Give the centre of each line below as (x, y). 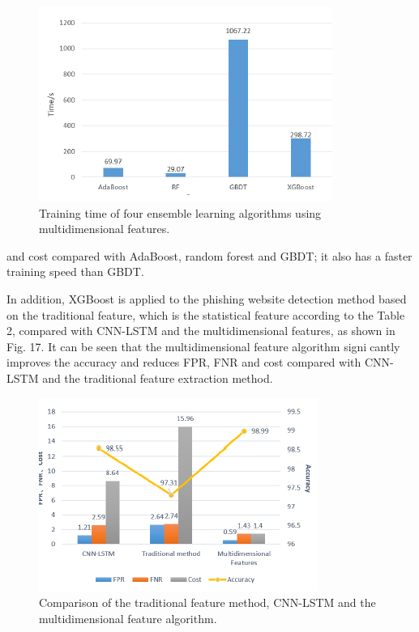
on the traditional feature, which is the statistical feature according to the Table (206, 314)
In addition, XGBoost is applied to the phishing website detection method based (207, 298)
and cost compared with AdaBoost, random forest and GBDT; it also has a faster (209, 255)
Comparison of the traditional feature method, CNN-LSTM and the (207, 602)
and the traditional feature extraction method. (158, 378)
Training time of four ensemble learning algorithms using (180, 212)
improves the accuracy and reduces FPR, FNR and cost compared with (184, 362)
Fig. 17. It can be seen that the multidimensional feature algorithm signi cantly (203, 346)
